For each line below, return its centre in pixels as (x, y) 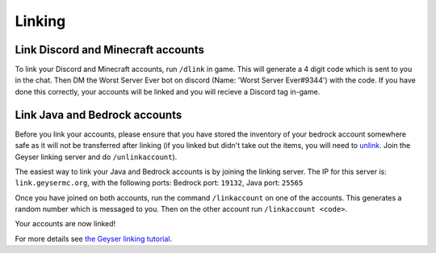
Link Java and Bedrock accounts (99, 114)
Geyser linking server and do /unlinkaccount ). (96, 157)
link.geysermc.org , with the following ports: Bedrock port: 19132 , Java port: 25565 (159, 183)
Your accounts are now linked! (65, 224)
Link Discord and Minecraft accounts (110, 50)
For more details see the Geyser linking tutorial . (94, 238)
